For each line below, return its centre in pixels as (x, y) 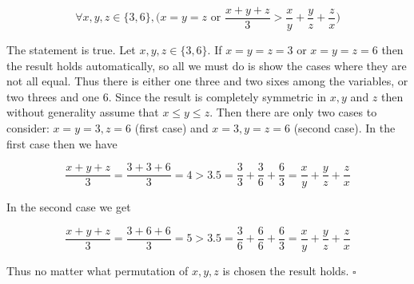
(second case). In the (344, 128)
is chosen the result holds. (286, 270)
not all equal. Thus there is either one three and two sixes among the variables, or (207, 81)
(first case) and (171, 128)
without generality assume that (83, 112)
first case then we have (62, 143)
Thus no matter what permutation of (98, 270)
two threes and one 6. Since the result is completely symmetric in (167, 96)
